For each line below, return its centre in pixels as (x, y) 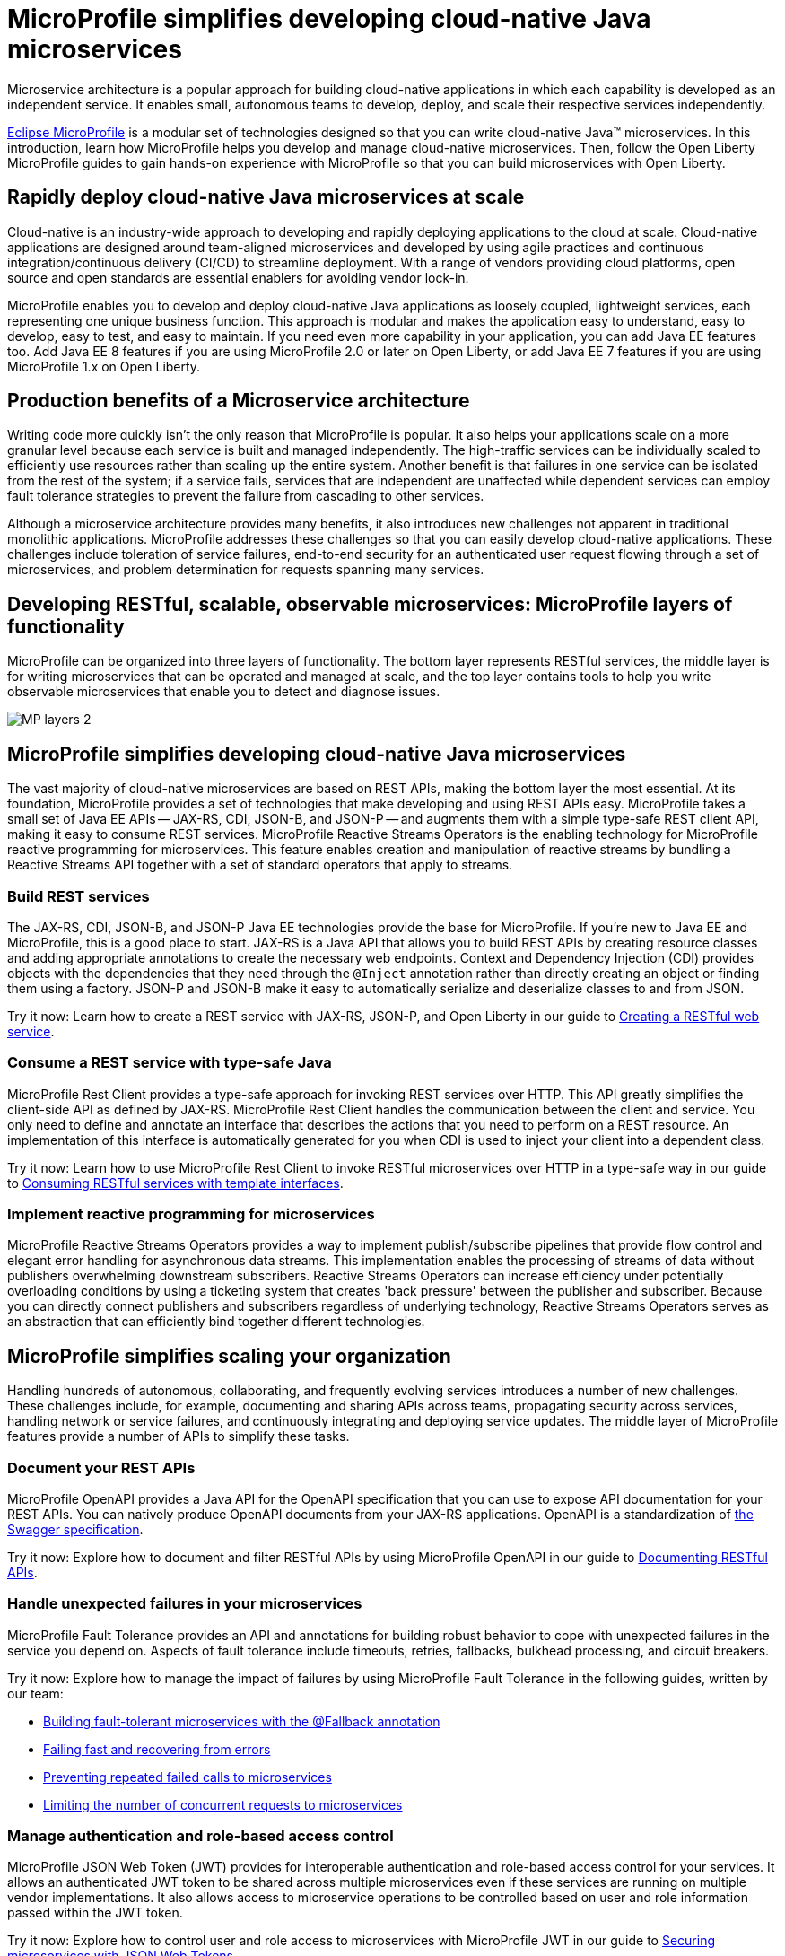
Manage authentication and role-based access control (201, 1836)
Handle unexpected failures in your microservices (185, 1604)
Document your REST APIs (101, 1467)
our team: (35, 1693)
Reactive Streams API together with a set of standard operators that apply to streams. (260, 865)
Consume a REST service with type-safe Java (170, 1063)
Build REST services (78, 896)
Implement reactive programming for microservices (191, 1214)
